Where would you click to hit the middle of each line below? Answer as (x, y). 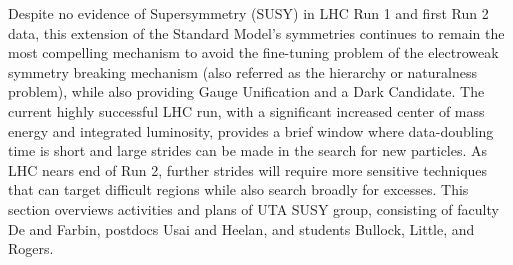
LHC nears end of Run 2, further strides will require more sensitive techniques (248, 169)
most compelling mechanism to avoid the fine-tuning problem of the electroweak (253, 52)
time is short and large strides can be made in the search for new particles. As (248, 150)
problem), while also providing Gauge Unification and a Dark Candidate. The (246, 91)
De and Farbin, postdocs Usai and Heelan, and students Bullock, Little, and (241, 228)
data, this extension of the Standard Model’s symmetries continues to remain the (256, 32)
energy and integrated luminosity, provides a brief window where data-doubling (251, 130)
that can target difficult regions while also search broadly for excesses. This (238, 189)
